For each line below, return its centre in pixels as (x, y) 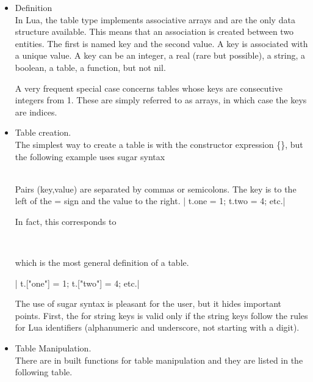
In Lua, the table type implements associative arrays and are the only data (155, 19)
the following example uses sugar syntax (90, 156)
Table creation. (43, 132)
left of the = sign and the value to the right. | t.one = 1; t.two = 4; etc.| (150, 201)
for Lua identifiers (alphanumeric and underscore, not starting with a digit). (157, 327)
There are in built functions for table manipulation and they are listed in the (159, 360)
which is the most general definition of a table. (102, 263)
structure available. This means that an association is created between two (154, 31)
